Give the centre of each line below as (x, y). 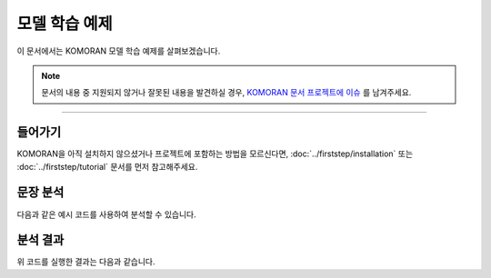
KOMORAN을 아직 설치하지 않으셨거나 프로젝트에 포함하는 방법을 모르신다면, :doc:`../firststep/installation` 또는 (215, 154)
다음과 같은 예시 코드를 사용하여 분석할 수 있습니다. (106, 214)
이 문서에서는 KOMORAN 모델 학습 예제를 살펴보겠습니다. (119, 51)
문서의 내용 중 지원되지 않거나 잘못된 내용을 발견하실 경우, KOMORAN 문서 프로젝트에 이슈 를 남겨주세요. (226, 93)
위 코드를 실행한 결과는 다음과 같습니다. (86, 262)
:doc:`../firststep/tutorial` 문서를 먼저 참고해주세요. (107, 166)
